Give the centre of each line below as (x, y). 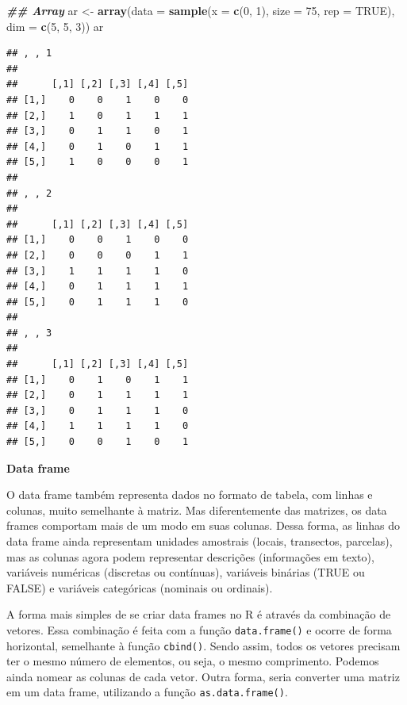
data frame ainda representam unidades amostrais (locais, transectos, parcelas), (200, 541)
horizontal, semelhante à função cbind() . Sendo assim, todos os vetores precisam (203, 645)
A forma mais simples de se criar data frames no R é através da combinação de (199, 614)
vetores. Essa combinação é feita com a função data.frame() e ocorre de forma (199, 629)
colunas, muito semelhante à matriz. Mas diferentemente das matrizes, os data (197, 510)
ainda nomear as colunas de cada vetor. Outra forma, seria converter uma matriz (203, 676)
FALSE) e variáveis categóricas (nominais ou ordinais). (140, 587)
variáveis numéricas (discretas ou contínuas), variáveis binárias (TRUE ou (186, 572)
